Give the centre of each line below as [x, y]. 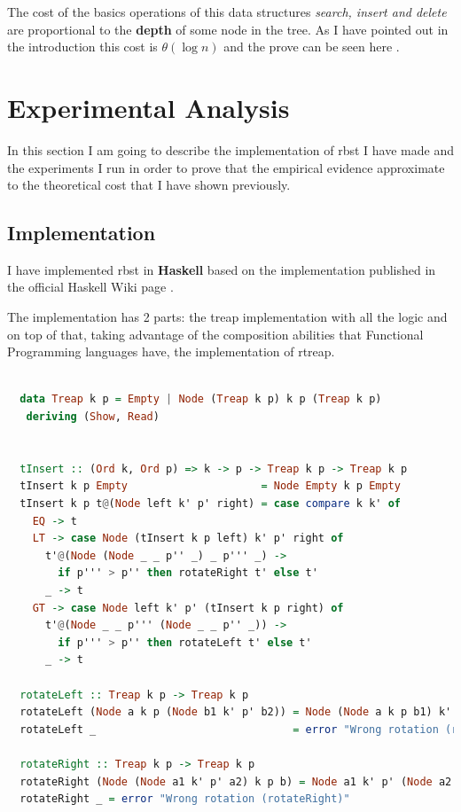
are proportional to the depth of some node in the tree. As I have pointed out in [228, 29]
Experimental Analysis [148, 107]
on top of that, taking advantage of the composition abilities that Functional [215, 334]
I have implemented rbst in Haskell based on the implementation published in [222, 269]
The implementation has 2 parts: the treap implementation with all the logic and [227, 317]
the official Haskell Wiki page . [90, 287]
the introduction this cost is [82, 47]
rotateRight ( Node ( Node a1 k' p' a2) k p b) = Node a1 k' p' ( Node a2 [236, 781]
